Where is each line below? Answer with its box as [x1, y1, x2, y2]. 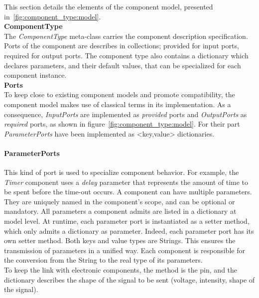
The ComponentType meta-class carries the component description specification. [4, 30, 248, 41]
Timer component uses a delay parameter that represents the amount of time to [4, 176, 249, 187]
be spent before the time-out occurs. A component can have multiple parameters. [4, 186, 252, 197]
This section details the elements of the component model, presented [4, 1, 213, 11]
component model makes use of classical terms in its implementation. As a [4, 99, 231, 109]
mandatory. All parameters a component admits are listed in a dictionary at [4, 206, 237, 216]
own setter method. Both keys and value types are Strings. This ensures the [4, 235, 236, 246]
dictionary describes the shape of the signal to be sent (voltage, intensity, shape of [4, 274, 255, 285]
